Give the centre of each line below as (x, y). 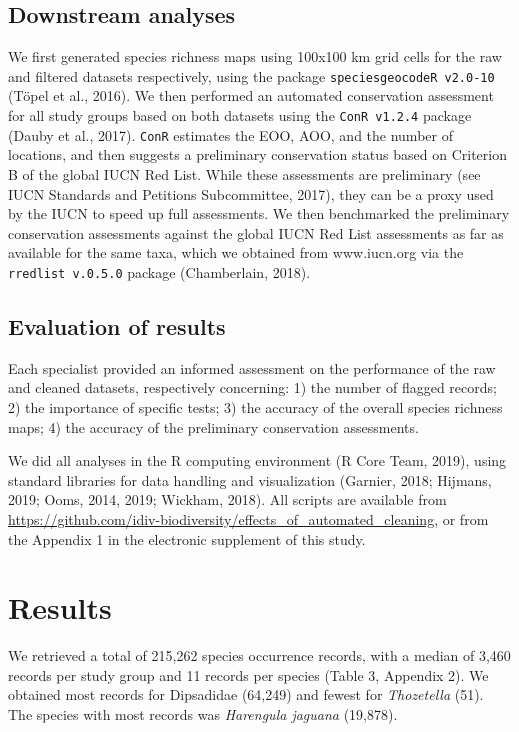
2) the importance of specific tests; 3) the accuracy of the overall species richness (255, 406)
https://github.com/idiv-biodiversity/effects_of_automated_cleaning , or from (248, 518)
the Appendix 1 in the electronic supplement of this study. (187, 538)
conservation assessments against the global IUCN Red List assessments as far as (256, 232)
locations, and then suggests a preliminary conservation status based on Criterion (257, 154)
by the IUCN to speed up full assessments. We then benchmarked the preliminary (259, 213)
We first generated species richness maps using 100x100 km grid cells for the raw (255, 56)
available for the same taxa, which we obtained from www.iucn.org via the (236, 252)
